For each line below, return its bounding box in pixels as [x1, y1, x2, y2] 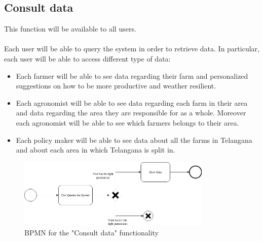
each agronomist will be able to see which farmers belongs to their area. [16, 117, 239, 128]
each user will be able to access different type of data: [4, 53, 171, 64]
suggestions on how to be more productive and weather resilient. [16, 80, 216, 91]
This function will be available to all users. [4, 23, 136, 34]
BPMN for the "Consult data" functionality [24, 227, 159, 238]
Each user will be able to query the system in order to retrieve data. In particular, [4, 43, 259, 54]
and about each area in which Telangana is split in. [16, 144, 175, 155]
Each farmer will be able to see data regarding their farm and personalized [16, 70, 248, 81]
